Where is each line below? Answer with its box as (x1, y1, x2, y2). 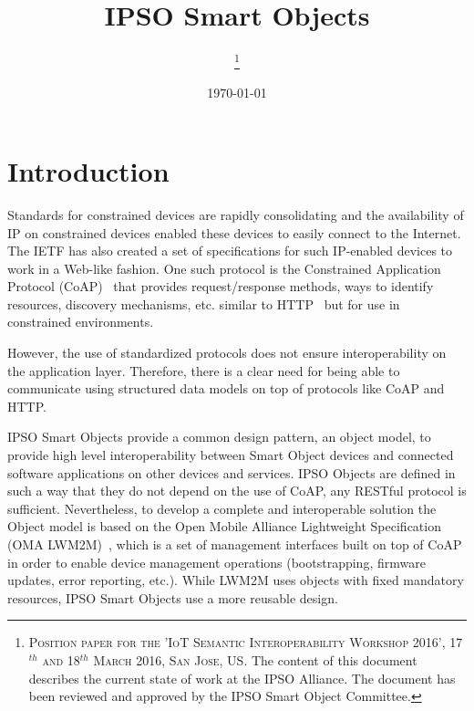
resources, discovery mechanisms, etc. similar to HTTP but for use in (7, 294, 400, 313)
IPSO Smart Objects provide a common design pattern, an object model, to (7, 427, 431, 446)
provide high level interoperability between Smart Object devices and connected (7, 445, 454, 465)
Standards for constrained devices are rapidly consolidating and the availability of (7, 204, 464, 224)
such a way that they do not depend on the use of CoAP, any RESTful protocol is (7, 481, 467, 500)
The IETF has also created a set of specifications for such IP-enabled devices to (7, 241, 453, 260)
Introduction (7, 152, 170, 189)
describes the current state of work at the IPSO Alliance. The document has (28, 668, 456, 687)
